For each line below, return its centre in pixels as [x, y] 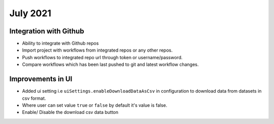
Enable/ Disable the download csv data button [70, 112]
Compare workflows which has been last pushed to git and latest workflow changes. [110, 65]
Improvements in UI [41, 79]
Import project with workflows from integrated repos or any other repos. [97, 50]
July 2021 [30, 13]
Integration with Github [47, 31]
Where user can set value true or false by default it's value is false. [95, 105]
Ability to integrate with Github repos [60, 44]
